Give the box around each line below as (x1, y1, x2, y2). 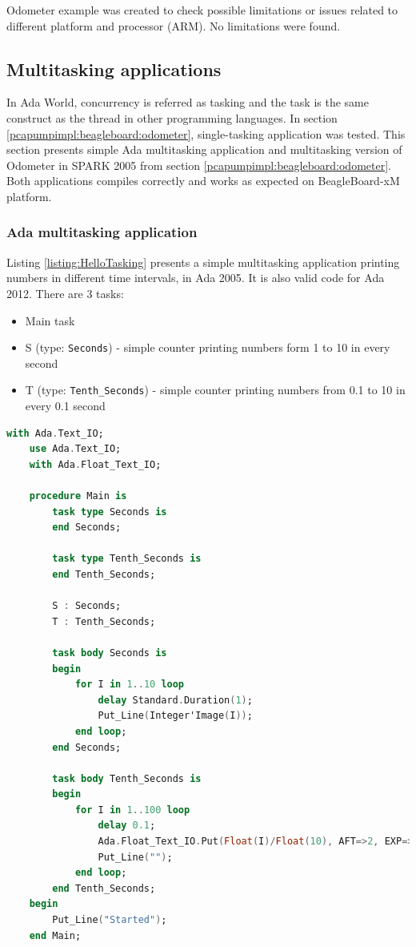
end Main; (29, 929, 82, 941)
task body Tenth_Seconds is (52, 772, 202, 784)
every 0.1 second (25, 397, 106, 414)
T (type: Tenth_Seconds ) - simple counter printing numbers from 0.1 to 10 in (25, 381, 406, 398)
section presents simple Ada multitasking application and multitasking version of (6, 141, 402, 158)
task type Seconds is (52, 506, 167, 518)
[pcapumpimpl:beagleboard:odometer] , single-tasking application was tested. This (6, 125, 406, 142)
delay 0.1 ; (98, 820, 156, 832)
